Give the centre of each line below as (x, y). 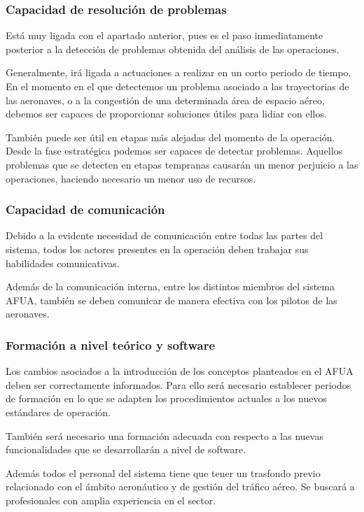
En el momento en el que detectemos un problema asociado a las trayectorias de (177, 86)
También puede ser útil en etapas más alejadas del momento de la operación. (170, 137)
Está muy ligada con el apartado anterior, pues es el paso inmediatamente (164, 35)
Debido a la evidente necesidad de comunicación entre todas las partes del (164, 235)
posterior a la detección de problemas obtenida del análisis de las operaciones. (173, 49)
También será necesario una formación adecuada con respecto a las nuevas (164, 435)
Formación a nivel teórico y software (111, 344)
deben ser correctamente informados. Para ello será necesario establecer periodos (178, 384)
